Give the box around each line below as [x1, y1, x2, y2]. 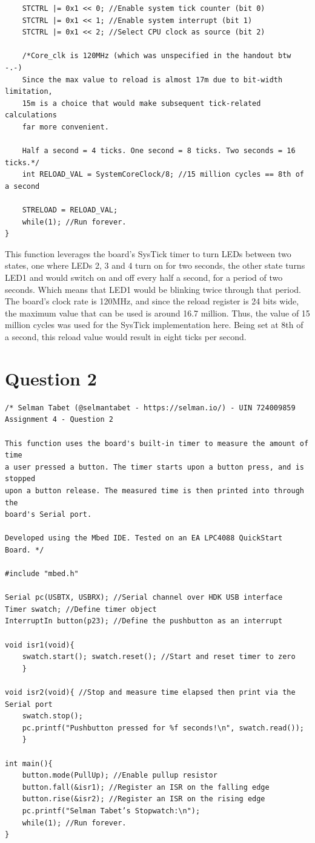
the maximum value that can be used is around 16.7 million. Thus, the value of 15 [5, 306, 310, 319]
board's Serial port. [5, 510, 92, 519]
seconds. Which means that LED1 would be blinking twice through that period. [5, 283, 301, 295]
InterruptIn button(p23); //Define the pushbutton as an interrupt [5, 617, 283, 626]
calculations [5, 111, 57, 120]
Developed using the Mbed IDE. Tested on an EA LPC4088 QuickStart [5, 534, 283, 543]
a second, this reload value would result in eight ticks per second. [5, 330, 247, 343]
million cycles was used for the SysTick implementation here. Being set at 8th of [5, 318, 303, 331]
